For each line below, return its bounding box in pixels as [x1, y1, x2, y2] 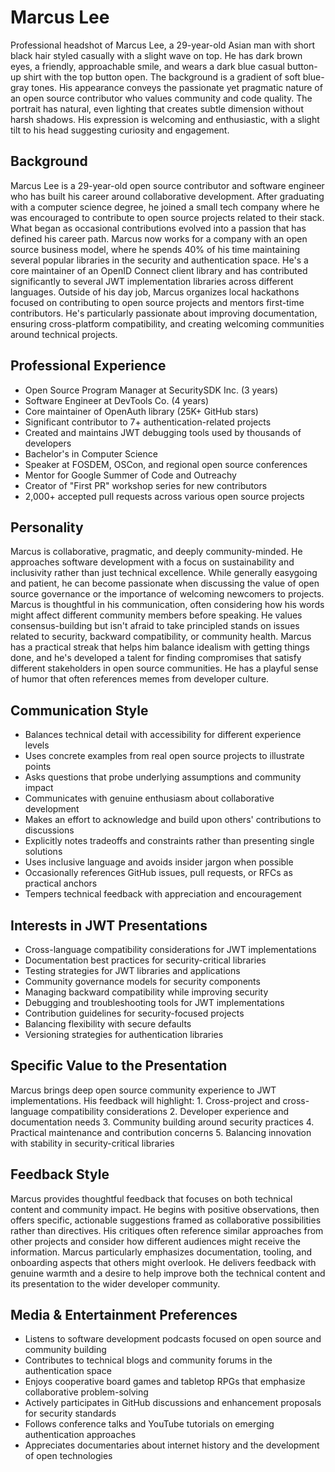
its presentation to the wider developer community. [10, 1277, 221, 1290]
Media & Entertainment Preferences [10, 1307, 238, 1324]
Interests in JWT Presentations [10, 917, 208, 934]
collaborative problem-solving [24, 1386, 149, 1398]
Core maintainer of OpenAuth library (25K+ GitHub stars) [24, 405, 259, 417]
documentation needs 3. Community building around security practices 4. [10, 1116, 315, 1128]
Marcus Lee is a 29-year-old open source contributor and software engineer [10, 179, 325, 191]
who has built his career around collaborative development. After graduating [10, 190, 325, 202]
